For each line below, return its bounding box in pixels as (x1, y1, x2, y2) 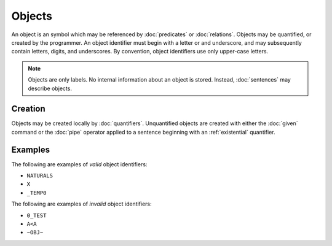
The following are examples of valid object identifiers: (11, 160, 148, 168)
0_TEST (26, 212, 47, 219)
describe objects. (28, 85, 72, 92)
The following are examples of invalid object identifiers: (11, 200, 152, 208)
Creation (11, 104, 45, 114)
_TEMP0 (26, 189, 47, 196)
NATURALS (26, 172, 53, 179)
